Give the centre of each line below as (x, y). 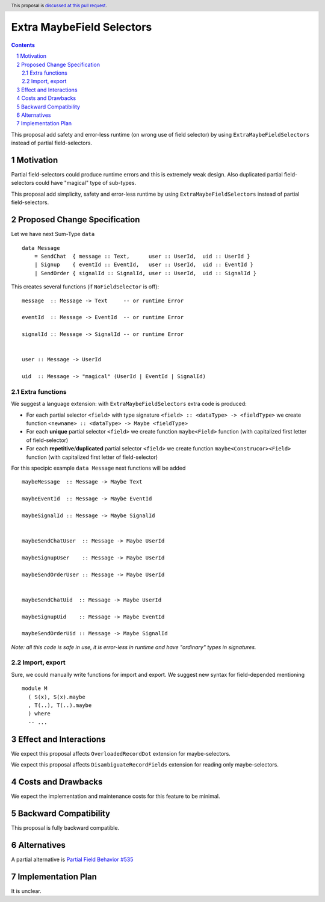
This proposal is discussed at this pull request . (59, 5)
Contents (23, 45)
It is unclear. (26, 891)
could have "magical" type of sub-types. (86, 183)
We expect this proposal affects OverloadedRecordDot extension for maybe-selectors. (121, 753)
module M (35, 689)
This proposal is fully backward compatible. (65, 827)
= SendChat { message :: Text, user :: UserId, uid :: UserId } (142, 256)
